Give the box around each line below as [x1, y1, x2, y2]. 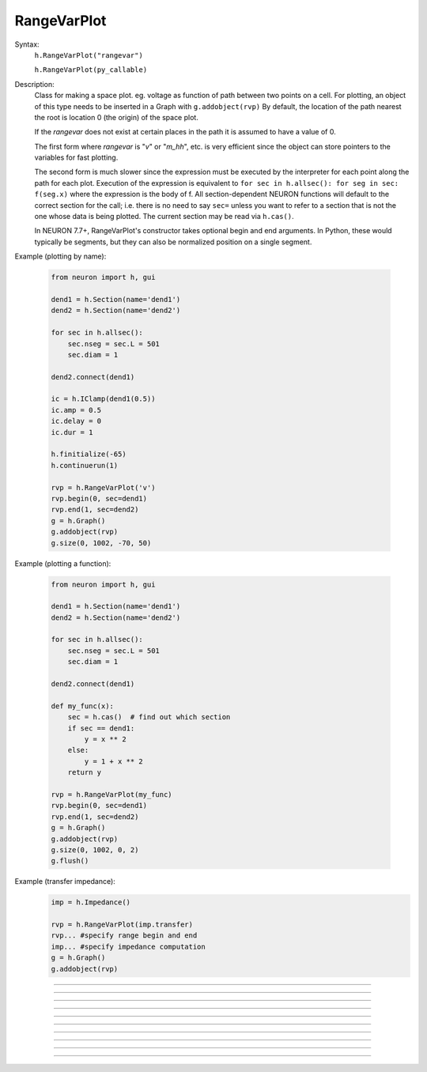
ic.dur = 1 [51, 428, 93, 436]
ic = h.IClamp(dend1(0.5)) [51, 394, 156, 403]
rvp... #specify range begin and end [51, 931, 198, 940]
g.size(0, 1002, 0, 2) [51, 845, 139, 854]
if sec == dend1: [67, 723, 135, 733]
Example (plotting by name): [14, 251, 107, 261]
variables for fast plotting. [34, 153, 119, 162]
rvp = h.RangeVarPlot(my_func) [51, 790, 173, 798]
